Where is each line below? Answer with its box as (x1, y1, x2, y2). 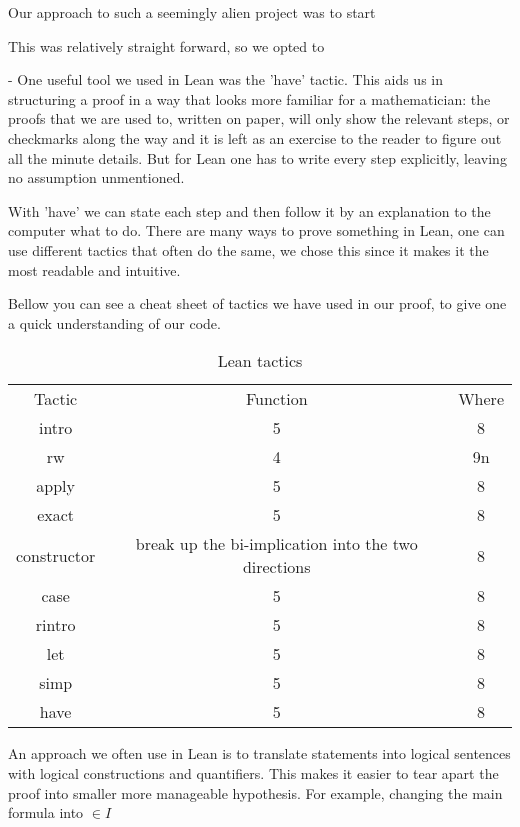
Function (245, 387, 308, 411)
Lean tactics (217, 349, 303, 373)
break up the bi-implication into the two (135, 532, 418, 556)
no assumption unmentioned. (8, 167, 185, 188)
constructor (16, 543, 96, 567)
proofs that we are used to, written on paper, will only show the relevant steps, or (8, 108, 510, 129)
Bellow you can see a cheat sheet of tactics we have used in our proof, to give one (8, 293, 507, 314)
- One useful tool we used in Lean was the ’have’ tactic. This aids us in (8, 69, 443, 90)
